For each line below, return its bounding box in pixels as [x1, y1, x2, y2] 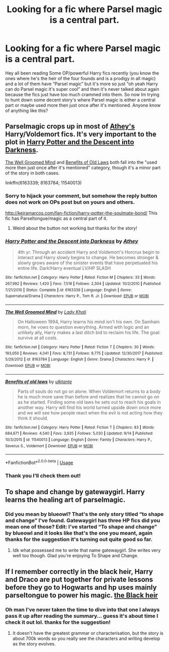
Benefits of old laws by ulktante [5, 378, 72, 384]
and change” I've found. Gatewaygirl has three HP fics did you [5, 517, 160, 524]
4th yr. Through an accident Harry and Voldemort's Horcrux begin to [17, 249, 160, 255]
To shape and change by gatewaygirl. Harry [5, 488, 145, 496]
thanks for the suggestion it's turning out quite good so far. [5, 536, 153, 543]
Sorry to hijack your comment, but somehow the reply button [5, 192, 157, 199]
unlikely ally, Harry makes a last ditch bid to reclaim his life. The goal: [17, 329, 161, 335]
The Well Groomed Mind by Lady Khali [5, 309, 87, 315]
